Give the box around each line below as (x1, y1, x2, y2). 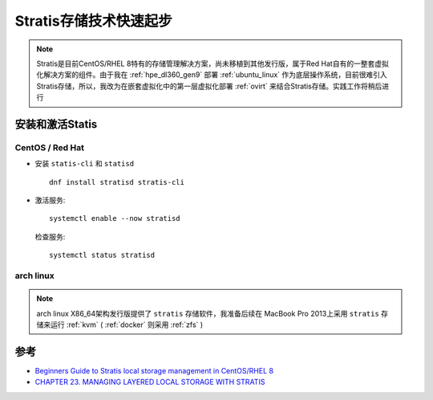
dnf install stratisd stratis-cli (49, 178, 184, 186)
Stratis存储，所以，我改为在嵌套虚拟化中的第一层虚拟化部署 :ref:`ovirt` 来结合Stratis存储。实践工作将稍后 (36, 81, 382, 91)
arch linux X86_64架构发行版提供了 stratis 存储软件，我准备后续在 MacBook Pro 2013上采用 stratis (36, 308, 380, 318)
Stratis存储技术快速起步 (14, 12, 172, 30)
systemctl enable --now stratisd (49, 214, 180, 223)
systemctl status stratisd (49, 251, 156, 260)
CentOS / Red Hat (14, 141, 84, 153)
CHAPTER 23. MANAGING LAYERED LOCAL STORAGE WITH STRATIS (34, 378, 265, 387)
